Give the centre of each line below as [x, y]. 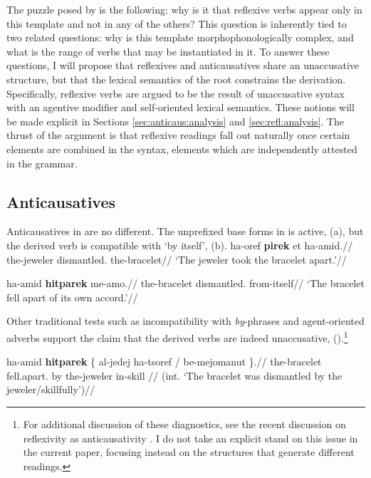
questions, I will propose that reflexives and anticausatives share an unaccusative [183, 65]
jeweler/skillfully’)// [51, 389]
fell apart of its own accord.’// [72, 297]
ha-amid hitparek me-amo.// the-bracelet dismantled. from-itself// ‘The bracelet [185, 283]
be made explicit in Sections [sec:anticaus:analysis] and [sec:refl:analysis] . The [175, 121]
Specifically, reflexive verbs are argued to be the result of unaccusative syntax [176, 93]
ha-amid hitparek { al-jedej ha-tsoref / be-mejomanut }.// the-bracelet [164, 362]
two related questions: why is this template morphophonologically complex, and [180, 37]
